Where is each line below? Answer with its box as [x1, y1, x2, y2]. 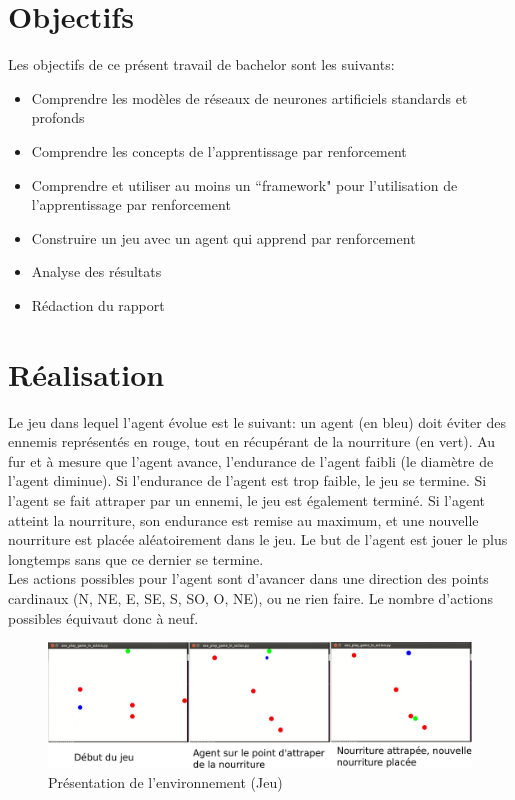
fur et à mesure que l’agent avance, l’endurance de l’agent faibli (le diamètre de [8, 450, 494, 471]
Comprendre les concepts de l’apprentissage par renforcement [31, 140, 407, 161]
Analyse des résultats [31, 261, 162, 282]
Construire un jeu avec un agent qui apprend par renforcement [31, 227, 416, 248]
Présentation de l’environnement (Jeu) [48, 771, 283, 792]
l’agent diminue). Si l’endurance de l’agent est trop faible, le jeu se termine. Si [8, 470, 487, 491]
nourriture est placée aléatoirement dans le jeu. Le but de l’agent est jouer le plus [8, 529, 508, 550]
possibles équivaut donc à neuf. [8, 607, 199, 628]
